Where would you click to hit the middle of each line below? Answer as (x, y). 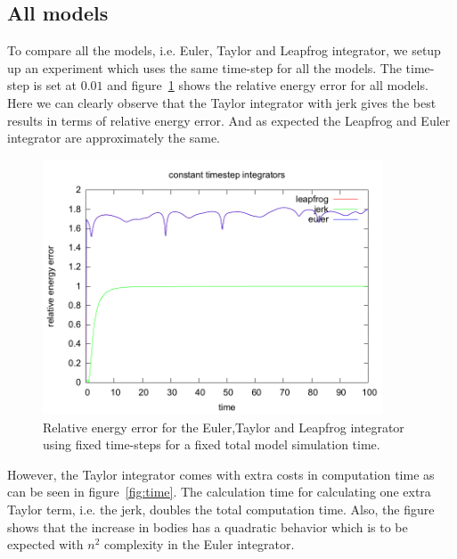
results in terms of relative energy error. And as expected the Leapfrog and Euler (229, 120)
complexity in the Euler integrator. (199, 544)
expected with (45, 544)
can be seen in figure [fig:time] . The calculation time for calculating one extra (219, 492)
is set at (55, 85)
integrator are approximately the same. (114, 138)
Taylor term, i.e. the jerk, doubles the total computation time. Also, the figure (221, 509)
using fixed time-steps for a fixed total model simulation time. (212, 444)
